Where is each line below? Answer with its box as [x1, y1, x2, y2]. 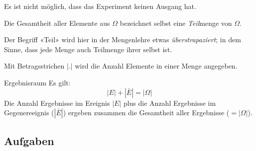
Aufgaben [4, 133, 54, 148]
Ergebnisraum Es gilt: [4, 77, 71, 87]
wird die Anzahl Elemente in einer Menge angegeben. [75, 61, 238, 71]
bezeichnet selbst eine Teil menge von [120, 17, 232, 28]
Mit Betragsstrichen [4, 61, 65, 71]
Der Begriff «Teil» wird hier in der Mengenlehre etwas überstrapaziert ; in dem [4, 34, 241, 45]
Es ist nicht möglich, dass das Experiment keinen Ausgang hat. [4, 1, 196, 11]
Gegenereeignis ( [4, 107, 54, 118]
